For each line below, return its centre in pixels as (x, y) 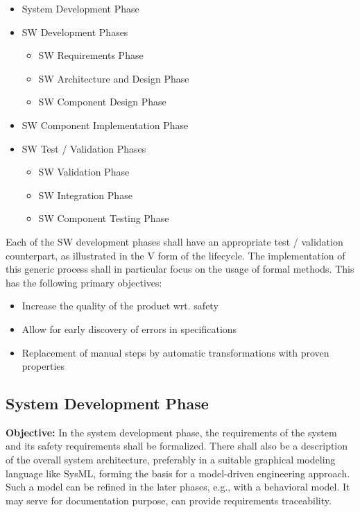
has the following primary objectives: (84, 282)
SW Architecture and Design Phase (114, 78)
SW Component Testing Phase (104, 218)
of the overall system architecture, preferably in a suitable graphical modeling (171, 460)
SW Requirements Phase (91, 55)
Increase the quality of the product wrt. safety (120, 306)
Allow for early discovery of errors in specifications (129, 328)
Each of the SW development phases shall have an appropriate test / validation (174, 241)
